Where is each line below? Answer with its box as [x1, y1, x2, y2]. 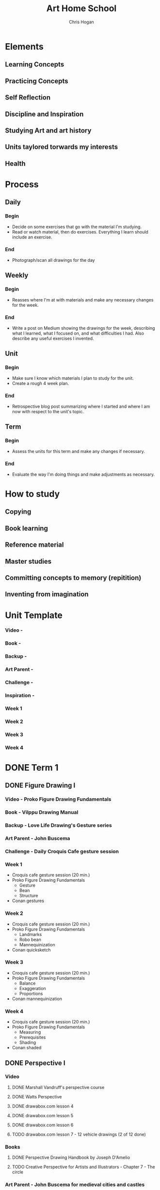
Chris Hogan [68, 19, 95, 25]
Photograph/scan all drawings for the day [12, 257, 96, 263]
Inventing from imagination [5, 590, 89, 599]
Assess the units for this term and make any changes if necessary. [12, 448, 145, 454]
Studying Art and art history [5, 126, 92, 134]
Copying [5, 508, 32, 516]
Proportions [19, 990, 43, 996]
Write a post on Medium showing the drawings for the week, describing [12, 325, 155, 331]
